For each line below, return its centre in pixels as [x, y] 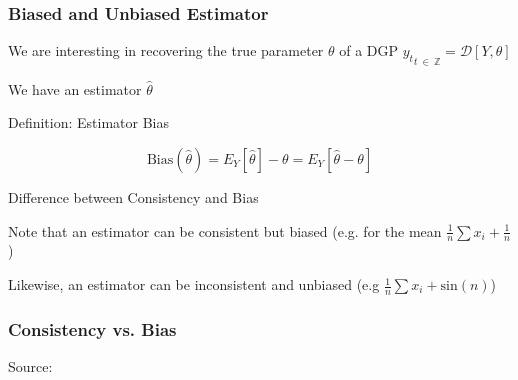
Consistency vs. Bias [92, 328]
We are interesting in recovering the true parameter [166, 50]
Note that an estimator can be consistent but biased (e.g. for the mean [225, 230]
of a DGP [369, 50]
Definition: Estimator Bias [89, 122]
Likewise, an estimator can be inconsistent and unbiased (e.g [194, 284]
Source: [30, 366]
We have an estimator [75, 88]
